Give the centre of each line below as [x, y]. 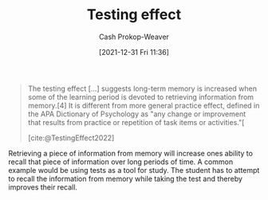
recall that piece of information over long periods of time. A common [121, 162]
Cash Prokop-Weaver [134, 37]
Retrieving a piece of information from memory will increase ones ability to [131, 153]
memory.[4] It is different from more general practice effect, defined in [144, 105]
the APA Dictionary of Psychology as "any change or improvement [137, 114]
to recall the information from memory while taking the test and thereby [126, 178]
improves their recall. [43, 187]
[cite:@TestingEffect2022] [71, 138]
